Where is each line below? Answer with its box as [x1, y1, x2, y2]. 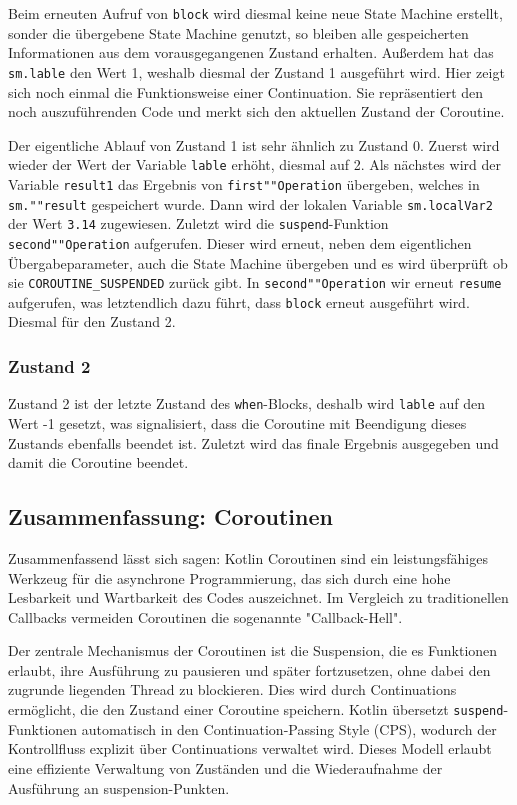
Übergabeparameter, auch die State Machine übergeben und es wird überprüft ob [8, 252, 508, 273]
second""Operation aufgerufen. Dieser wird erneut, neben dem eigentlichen [8, 232, 472, 253]
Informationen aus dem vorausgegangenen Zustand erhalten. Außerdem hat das [8, 42, 494, 63]
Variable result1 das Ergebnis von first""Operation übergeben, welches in [8, 173, 480, 194]
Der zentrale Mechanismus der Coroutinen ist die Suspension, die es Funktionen [8, 640, 498, 661]
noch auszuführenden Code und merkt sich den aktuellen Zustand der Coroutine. [8, 101, 505, 122]
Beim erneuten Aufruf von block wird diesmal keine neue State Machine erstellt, [8, 3, 503, 23]
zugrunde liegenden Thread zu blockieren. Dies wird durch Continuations [8, 679, 457, 700]
